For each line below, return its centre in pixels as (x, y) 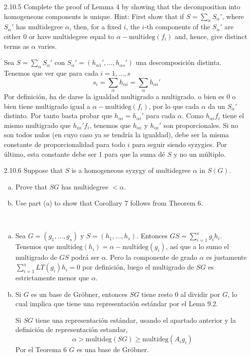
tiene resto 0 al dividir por (181, 294)
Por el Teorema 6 (41, 349)
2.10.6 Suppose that (34, 170)
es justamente (226, 257)
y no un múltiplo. (200, 154)
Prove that (31, 186)
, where (233, 16)
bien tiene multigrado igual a (47, 106)
